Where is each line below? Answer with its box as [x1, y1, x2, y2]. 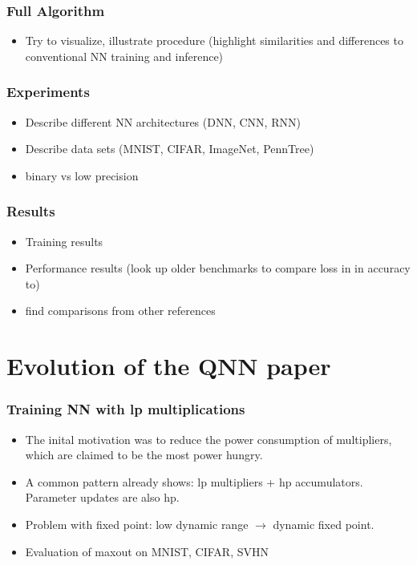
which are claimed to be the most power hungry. [25, 446, 263, 463]
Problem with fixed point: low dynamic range [25, 515, 249, 532]
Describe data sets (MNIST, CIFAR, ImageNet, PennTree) [25, 140, 314, 157]
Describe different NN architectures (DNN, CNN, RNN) [25, 113, 301, 130]
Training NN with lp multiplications [6, 399, 245, 419]
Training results [25, 232, 103, 249]
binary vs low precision [25, 167, 139, 184]
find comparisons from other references [25, 302, 216, 319]
